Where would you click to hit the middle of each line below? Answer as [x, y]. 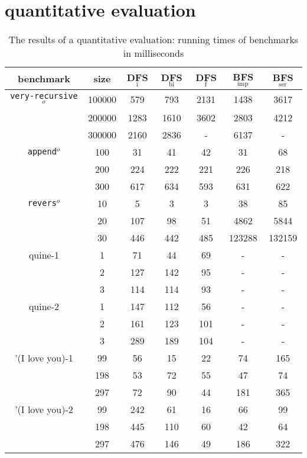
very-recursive [44, 96]
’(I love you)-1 [44, 357]
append [42, 152]
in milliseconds [153, 53]
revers [42, 203]
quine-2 [44, 306]
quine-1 [44, 254]
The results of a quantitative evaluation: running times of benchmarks [153, 40]
